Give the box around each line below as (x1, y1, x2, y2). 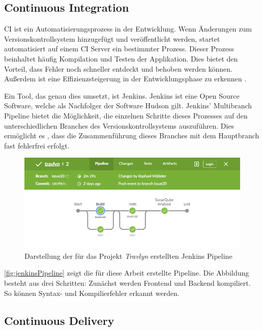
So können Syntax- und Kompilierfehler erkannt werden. (4, 287, 180, 298)
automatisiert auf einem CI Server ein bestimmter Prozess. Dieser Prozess (4, 43, 235, 54)
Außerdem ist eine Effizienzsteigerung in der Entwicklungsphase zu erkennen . (4, 73, 247, 84)
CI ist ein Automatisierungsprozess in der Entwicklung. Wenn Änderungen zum (4, 23, 252, 34)
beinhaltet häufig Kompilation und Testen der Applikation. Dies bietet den (4, 53, 238, 64)
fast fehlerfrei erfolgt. (4, 140, 70, 151)
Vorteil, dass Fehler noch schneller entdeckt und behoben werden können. (4, 63, 232, 74)
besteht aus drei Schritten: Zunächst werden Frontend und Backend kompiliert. (4, 278, 251, 288)
